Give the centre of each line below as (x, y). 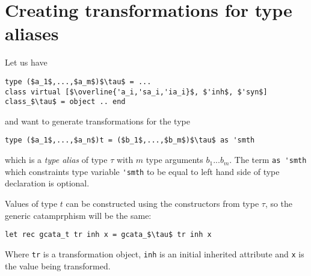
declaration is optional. (47, 183)
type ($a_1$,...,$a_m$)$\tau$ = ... (78, 81)
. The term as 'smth (268, 160)
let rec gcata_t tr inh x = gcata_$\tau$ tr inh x (108, 235)
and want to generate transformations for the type (97, 121)
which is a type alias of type (56, 160)
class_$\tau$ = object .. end (65, 102)
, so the (279, 204)
